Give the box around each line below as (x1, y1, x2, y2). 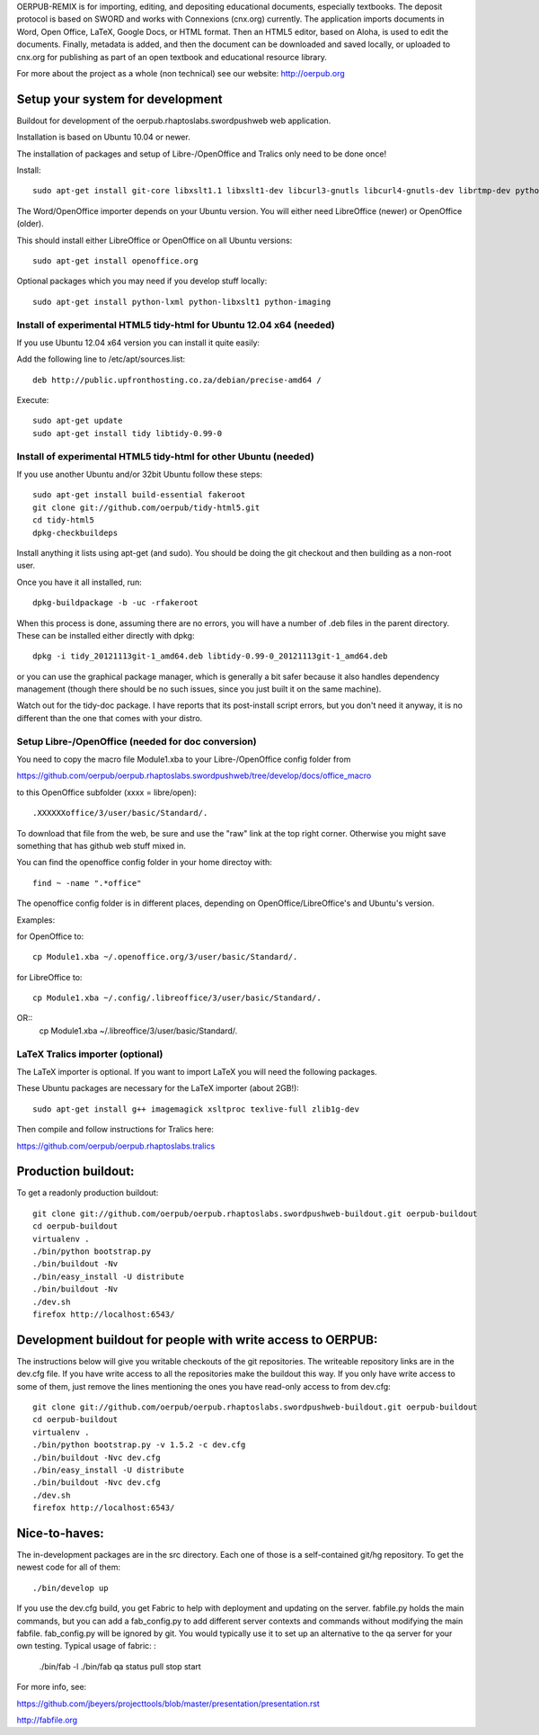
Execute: (16, 395, 49, 406)
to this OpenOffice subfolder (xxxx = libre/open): (16, 787, 197, 798)
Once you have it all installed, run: (16, 577, 143, 587)
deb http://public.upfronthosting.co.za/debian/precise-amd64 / (32, 374, 323, 385)
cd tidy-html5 (32, 515, 94, 525)
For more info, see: (16, 1682, 87, 1693)
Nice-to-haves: (16, 1525, 104, 1541)
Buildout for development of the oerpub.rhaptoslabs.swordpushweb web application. (16, 115, 331, 126)
